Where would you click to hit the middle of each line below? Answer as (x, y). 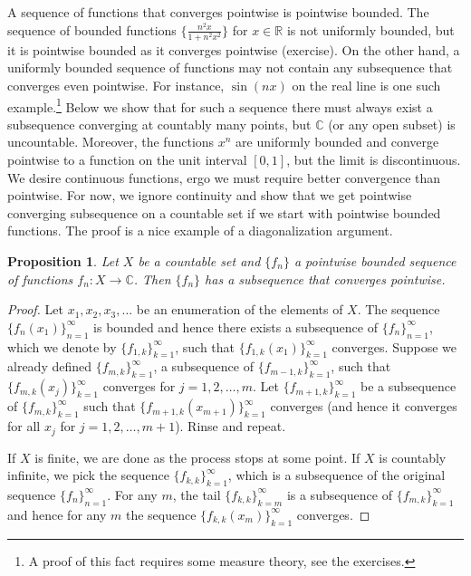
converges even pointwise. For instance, (116, 85)
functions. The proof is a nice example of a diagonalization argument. (200, 230)
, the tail (197, 494)
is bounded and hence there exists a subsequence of (235, 326)
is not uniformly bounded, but (370, 29)
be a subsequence (408, 386)
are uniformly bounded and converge (337, 142)
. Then (152, 278)
